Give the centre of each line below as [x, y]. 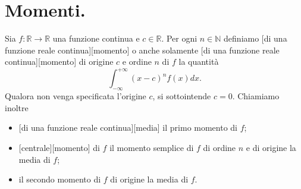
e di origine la [271, 147]
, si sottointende [182, 96]
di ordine [220, 147]
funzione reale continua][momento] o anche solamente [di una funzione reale [142, 50]
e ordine [137, 62]
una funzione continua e [96, 38]
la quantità [199, 62]
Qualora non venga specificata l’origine [76, 96]
